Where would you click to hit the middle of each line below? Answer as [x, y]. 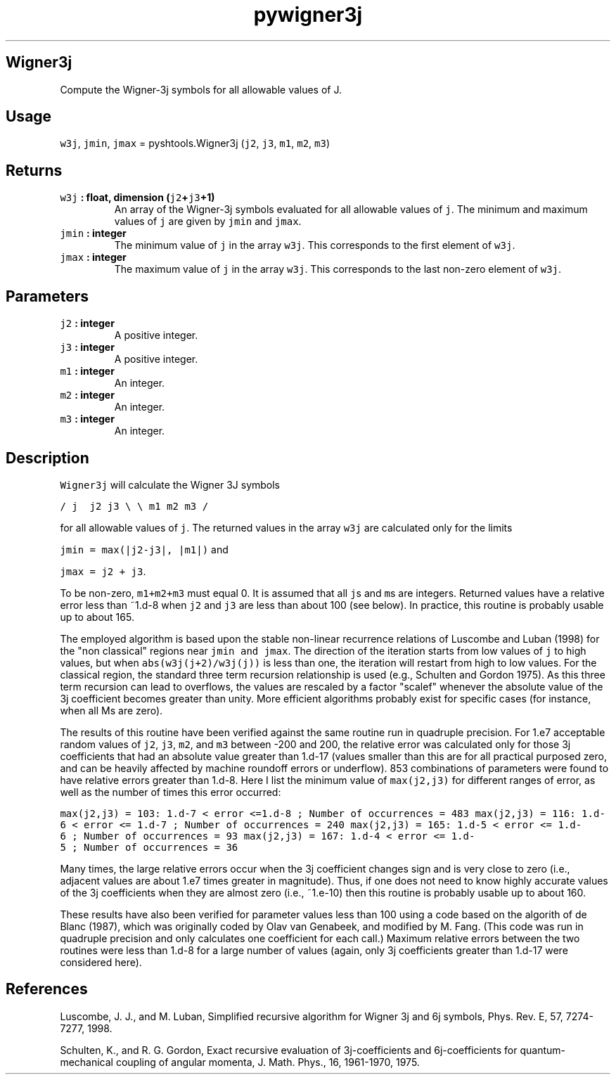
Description [47, 458]
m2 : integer [87, 395]
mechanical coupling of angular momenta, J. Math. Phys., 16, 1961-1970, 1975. [240, 1062]
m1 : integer [87, 371]
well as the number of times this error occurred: [171, 792]
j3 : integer [87, 347]
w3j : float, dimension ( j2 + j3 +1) [137, 198]
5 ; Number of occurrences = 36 [149, 847]
